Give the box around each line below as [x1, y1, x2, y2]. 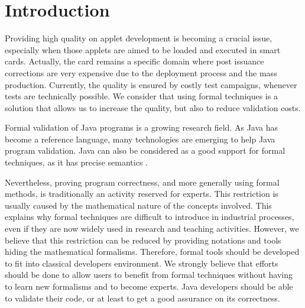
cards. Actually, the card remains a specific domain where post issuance [5, 55, 264, 67]
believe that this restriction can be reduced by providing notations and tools [5, 234, 281, 246]
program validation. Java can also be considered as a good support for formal [5, 144, 285, 157]
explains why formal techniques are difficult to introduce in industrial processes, [5, 210, 294, 223]
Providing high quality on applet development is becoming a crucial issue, [5, 32, 272, 44]
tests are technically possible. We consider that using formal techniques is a [5, 90, 278, 102]
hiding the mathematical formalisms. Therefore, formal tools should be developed [5, 245, 300, 258]
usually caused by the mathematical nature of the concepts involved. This [5, 199, 272, 211]
